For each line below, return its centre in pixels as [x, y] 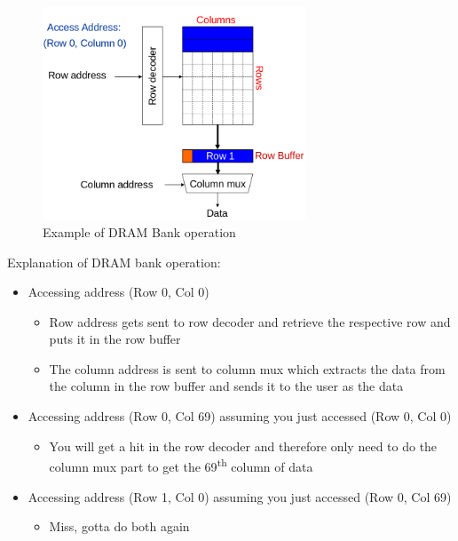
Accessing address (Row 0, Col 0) [118, 292]
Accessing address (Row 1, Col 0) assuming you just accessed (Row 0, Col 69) [240, 496]
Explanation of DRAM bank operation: [114, 262]
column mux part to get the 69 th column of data [181, 465]
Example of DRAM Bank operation [139, 231]
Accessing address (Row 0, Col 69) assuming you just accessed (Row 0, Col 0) [240, 416]
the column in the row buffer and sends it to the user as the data [226, 386]
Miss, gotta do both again [119, 526]
